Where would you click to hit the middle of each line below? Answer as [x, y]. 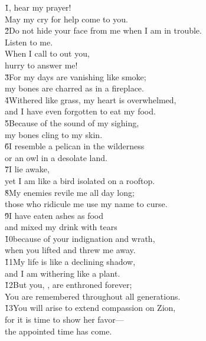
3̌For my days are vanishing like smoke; [76, 76]
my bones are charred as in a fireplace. [74, 88]
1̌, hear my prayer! [38, 7]
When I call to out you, [47, 53]
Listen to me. [29, 42]
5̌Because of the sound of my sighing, [72, 122]
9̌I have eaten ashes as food [54, 215]
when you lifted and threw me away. [70, 250]
